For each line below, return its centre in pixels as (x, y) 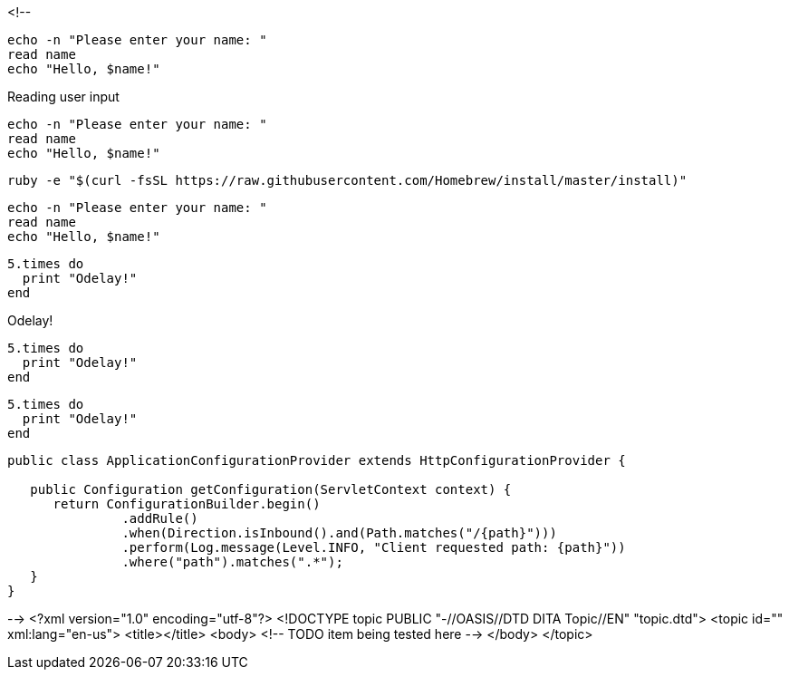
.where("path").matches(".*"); (232, 562)
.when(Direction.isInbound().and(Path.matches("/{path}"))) (339, 533)
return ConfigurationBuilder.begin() (187, 504)
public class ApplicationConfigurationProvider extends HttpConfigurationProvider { (317, 460)
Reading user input (63, 97)
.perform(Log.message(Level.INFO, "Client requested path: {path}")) (374, 547)
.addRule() (160, 518)
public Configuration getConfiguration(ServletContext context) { (271, 489)
